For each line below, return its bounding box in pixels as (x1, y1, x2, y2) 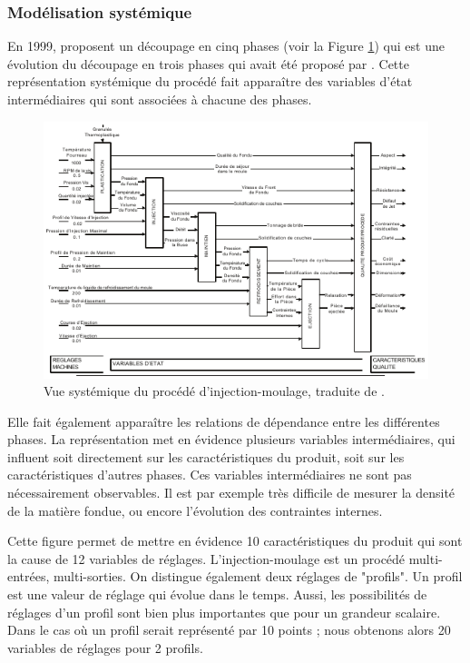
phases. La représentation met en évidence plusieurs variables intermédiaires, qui (7, 430, 455, 449)
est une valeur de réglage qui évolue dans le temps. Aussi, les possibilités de (7, 585, 427, 604)
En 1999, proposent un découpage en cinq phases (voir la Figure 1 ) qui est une (7, 36, 445, 55)
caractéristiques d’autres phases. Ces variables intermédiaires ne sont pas (7, 465, 412, 484)
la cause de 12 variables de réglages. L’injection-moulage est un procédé (7, 549, 406, 568)
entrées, (7, 567, 50, 586)
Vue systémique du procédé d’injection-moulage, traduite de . (44, 381, 385, 401)
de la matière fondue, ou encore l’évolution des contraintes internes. (7, 500, 383, 520)
